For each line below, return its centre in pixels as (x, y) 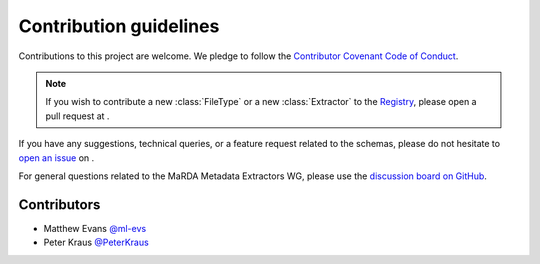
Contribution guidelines (119, 26)
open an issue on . (56, 157)
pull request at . (77, 116)
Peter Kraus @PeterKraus (96, 242)
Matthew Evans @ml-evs (95, 228)
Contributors (59, 204)
